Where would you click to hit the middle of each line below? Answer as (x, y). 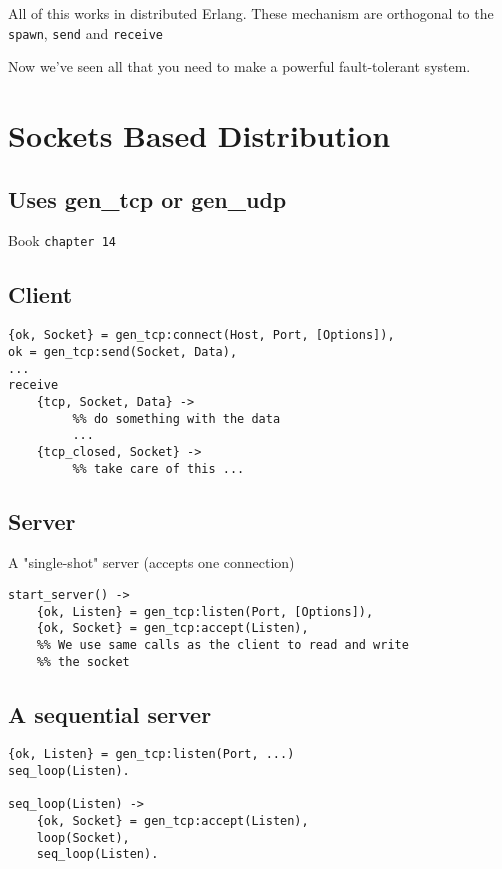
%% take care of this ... (158, 468)
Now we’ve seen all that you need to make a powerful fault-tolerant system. (239, 66)
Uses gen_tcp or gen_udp (147, 198)
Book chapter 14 (62, 240)
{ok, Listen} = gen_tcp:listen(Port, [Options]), (205, 611)
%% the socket (83, 661)
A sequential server (110, 713)
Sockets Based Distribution (199, 135)
